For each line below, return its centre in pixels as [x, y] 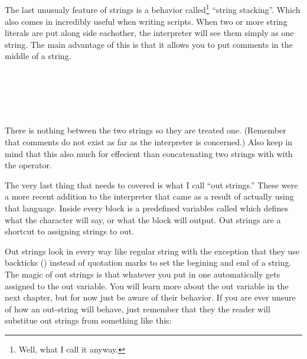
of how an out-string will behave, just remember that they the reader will [138, 309]
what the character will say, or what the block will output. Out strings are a [143, 219]
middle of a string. [38, 56]
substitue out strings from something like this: [88, 320]
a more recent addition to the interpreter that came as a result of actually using [149, 196]
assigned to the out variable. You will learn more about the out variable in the [147, 285]
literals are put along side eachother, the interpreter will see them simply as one [149, 33]
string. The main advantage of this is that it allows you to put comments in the [149, 44]
